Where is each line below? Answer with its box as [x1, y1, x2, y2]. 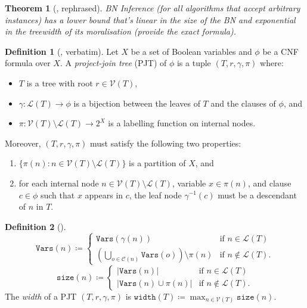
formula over [5, 57, 51, 69]
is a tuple [176, 57, 211, 69]
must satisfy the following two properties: [90, 136, 241, 149]
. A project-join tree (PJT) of [60, 57, 167, 69]
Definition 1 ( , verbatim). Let [5, 45, 119, 57]
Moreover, [5, 136, 41, 149]
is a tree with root [26, 76, 93, 89]
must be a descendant [218, 188, 297, 201]
